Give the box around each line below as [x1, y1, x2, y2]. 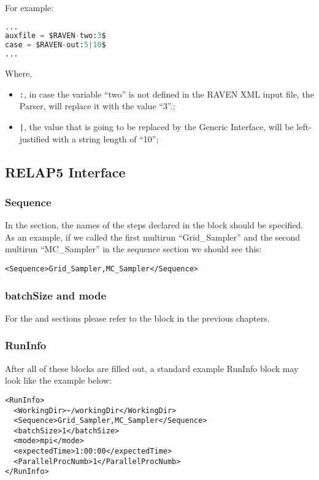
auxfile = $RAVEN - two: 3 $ [5, 31, 106, 41]
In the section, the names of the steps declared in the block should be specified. [5, 219, 304, 231]
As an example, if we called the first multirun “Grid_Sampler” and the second [5, 230, 301, 243]
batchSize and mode [5, 287, 107, 303]
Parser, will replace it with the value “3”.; [19, 99, 175, 112]
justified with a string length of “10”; [19, 132, 159, 145]
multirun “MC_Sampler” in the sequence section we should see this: [5, 242, 262, 255]
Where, [5, 67, 32, 80]
